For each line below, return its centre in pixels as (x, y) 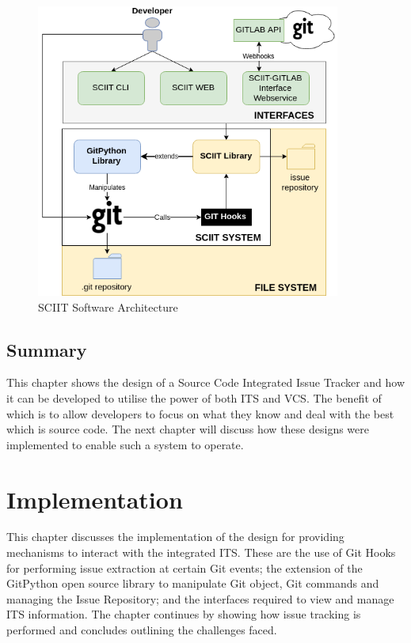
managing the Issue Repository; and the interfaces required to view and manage (200, 598)
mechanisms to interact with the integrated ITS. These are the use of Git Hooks (201, 552)
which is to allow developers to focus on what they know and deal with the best (200, 413)
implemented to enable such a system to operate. (125, 444)
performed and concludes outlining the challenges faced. (142, 630)
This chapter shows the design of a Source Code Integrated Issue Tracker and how (206, 382)
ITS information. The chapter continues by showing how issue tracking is (184, 614)
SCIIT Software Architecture (108, 306)
